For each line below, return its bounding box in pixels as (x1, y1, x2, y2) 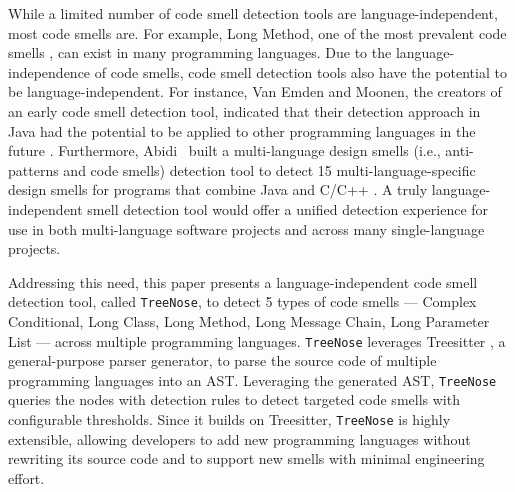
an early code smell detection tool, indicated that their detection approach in (8, 100, 481, 121)
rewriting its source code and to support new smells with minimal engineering (8, 448, 485, 469)
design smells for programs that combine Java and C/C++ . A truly (8, 179, 428, 200)
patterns (8, 159, 59, 180)
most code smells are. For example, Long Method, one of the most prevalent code (8, 22, 507, 43)
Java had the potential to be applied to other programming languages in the (8, 120, 476, 141)
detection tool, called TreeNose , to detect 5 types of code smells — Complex (8, 291, 477, 312)
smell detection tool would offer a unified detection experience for (87, 198, 489, 219)
